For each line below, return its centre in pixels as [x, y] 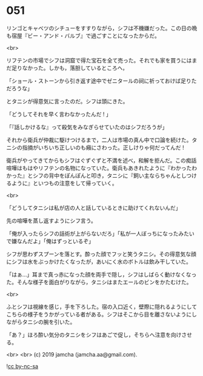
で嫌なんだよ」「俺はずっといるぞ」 [50, 241]
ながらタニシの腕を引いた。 [41, 321]
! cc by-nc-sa [22, 366]
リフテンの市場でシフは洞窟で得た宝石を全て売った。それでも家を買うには [99, 60]
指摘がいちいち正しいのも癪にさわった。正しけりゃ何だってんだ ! [103, 147]
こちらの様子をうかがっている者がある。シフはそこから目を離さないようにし [102, 314]
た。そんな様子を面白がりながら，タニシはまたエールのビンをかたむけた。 [99, 282]
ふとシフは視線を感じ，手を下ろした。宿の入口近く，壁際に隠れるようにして [102, 306]
